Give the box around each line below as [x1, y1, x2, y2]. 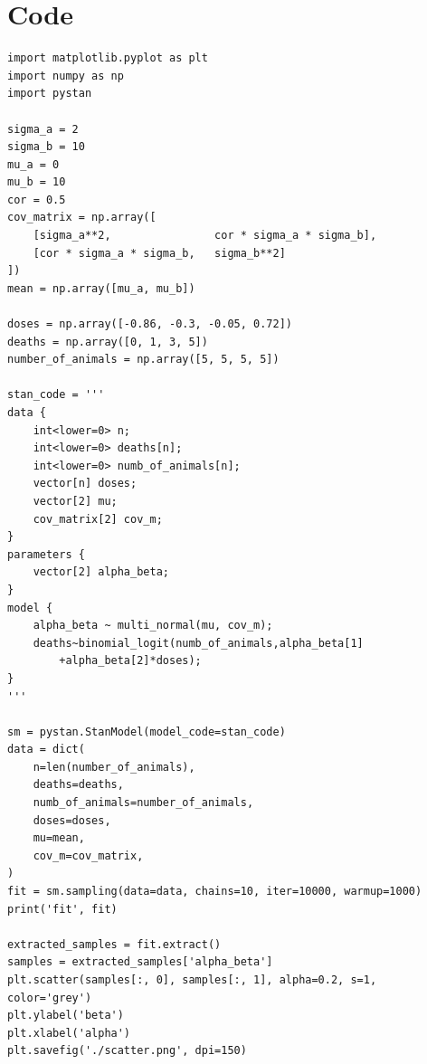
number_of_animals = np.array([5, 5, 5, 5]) [7, 353, 280, 366]
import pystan [7, 87, 92, 100]
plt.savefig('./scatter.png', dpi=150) [7, 1044, 247, 1058]
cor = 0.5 [7, 193, 66, 206]
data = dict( [7, 743, 85, 756]
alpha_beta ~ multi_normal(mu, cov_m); [33, 619, 273, 632]
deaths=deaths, [33, 778, 124, 792]
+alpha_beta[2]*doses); [59, 654, 202, 668]
